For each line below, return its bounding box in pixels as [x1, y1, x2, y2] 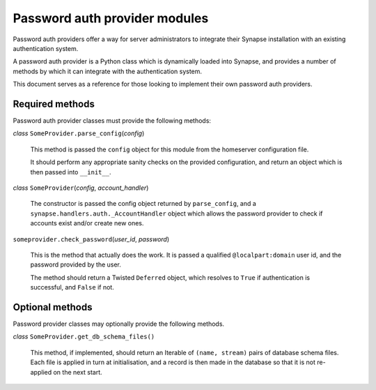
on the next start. [53, 368, 102, 376]
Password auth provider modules [13, 10, 209, 26]
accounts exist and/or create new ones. [30, 219, 144, 227]
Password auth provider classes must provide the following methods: [13, 117, 212, 125]
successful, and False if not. [30, 283, 114, 292]
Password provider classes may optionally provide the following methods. [13, 320, 225, 328]
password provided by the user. [30, 260, 122, 269]
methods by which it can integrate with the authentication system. [13, 67, 202, 75]
